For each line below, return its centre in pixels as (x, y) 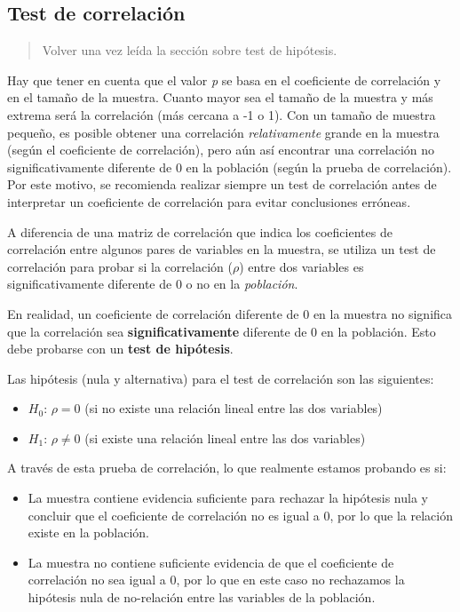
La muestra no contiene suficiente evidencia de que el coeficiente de (211, 562)
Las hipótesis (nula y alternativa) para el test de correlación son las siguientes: (221, 378)
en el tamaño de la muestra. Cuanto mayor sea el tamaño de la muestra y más (220, 97)
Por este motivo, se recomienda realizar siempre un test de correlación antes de (222, 184)
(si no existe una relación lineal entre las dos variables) (234, 408)
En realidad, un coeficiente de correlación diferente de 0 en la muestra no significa (230, 313)
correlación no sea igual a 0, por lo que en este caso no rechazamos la (216, 580)
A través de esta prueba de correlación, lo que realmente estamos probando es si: (227, 468)
